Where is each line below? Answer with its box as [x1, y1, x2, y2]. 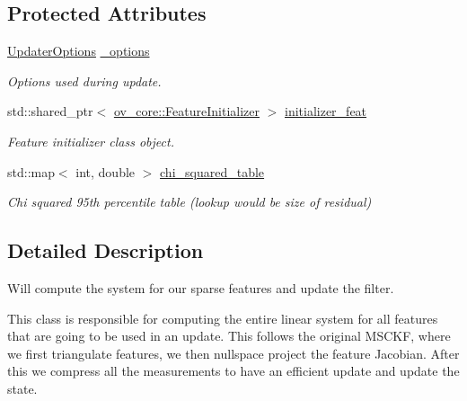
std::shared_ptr [7, 102, 93, 120]
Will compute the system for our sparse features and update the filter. [7, 278, 394, 297]
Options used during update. [7, 71, 162, 90]
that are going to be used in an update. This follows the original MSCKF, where [7, 326, 451, 345]
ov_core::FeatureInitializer [113, 102, 260, 120]
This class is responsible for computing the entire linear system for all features [7, 308, 438, 327]
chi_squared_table [160, 162, 265, 181]
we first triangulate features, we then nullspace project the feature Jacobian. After [7, 343, 460, 362]
